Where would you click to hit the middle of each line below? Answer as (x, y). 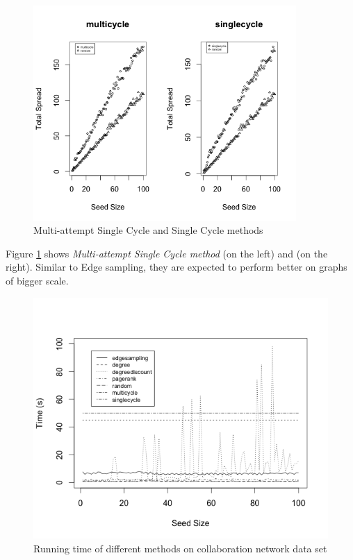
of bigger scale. (37, 281)
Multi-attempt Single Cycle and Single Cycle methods (148, 230)
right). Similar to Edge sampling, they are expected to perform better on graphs (176, 267)
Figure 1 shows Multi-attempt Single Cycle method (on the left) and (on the (167, 253)
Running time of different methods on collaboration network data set (180, 548)
